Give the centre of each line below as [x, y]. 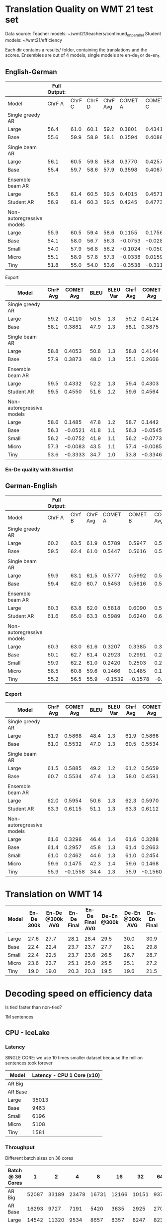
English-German [31, 72]
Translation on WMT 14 [54, 894]
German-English [31, 486]
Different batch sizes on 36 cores [39, 1158]
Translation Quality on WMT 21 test [79, 9]
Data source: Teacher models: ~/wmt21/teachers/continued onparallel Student [83, 34]
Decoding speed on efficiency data [79, 993]
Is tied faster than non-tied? [34, 1007]
